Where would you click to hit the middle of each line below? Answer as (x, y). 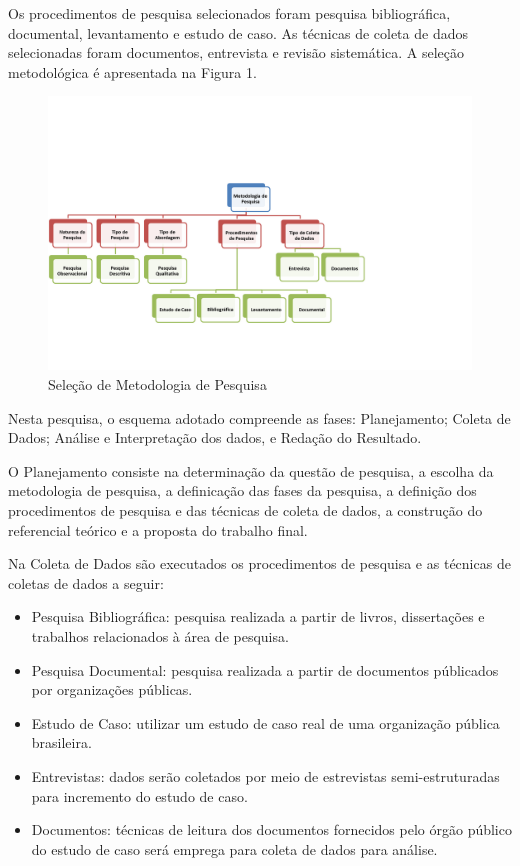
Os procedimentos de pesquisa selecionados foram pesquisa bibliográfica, (229, 13)
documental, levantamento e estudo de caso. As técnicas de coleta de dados (238, 32)
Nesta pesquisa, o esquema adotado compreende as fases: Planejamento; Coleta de (259, 417)
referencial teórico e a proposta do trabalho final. (158, 529)
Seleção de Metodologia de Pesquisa (157, 384)
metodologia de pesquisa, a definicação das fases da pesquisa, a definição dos (242, 490)
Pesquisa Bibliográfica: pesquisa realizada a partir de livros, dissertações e (258, 616)
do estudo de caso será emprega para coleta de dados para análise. (234, 848)
